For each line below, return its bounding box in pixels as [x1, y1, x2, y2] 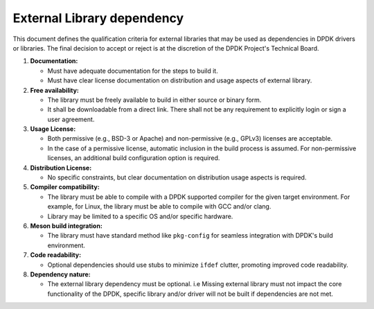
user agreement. [47, 115, 95, 123]
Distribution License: [30, 164, 92, 172]
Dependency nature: [30, 270, 91, 279]
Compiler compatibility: [30, 183, 100, 191]
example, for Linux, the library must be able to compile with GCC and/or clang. [47, 202, 271, 211]
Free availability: [30, 86, 80, 94]
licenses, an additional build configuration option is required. [47, 154, 220, 162]
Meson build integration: [30, 222, 103, 230]
